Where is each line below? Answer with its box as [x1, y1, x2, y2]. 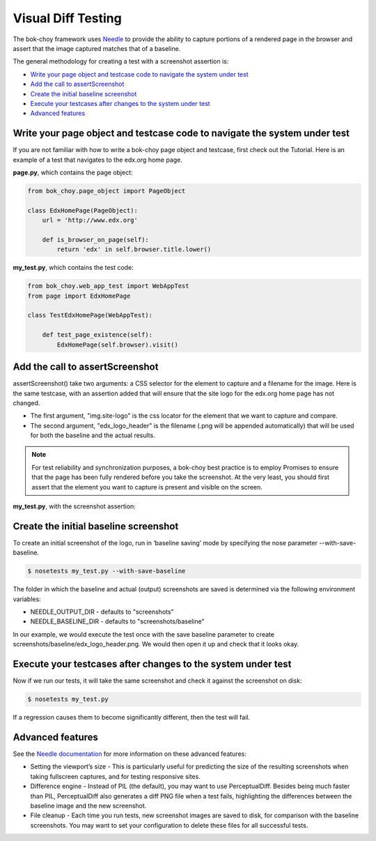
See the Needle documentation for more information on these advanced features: [13, 750, 246, 758]
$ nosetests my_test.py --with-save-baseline [27, 567, 186, 575]
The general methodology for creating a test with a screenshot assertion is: [13, 57, 229, 66]
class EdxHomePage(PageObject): [27, 206, 139, 214]
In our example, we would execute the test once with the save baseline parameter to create [13, 630, 275, 638]
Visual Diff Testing [13, 10, 122, 26]
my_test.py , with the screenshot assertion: [13, 502, 136, 510]
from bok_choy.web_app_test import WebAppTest [27, 282, 189, 290]
